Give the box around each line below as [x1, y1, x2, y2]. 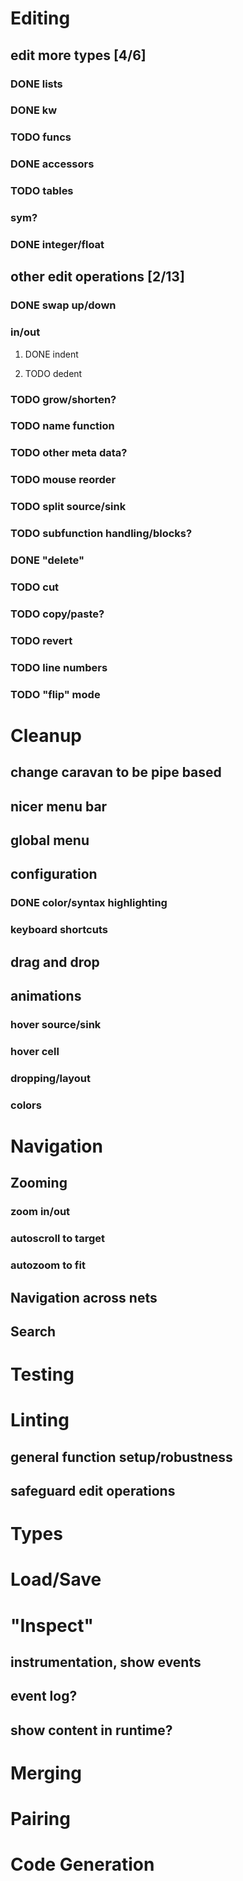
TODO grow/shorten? [10, 392, 117, 406]
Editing [10, 7, 71, 30]
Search [10, 1323, 57, 1340]
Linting [10, 1409, 70, 1432]
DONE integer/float [10, 238, 105, 252]
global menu [10, 832, 90, 849]
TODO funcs [10, 130, 72, 144]
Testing [10, 1363, 75, 1386]
